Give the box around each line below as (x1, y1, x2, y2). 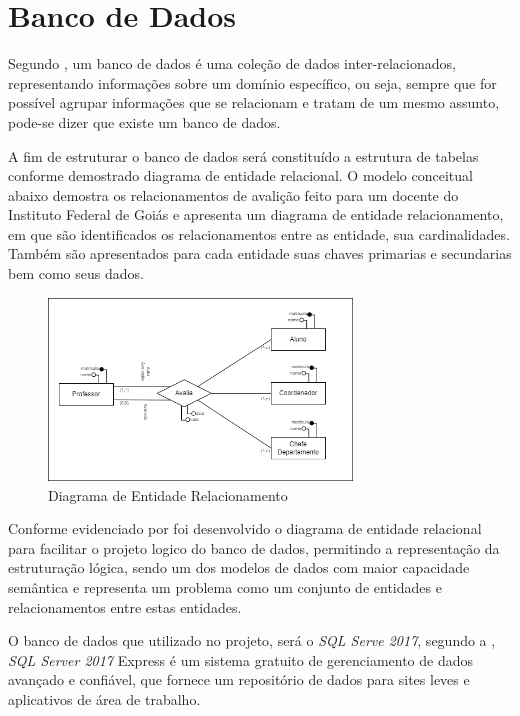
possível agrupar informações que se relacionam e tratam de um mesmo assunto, (8, 92, 500, 113)
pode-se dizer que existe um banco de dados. (8, 111, 281, 132)
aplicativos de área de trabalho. (8, 688, 201, 709)
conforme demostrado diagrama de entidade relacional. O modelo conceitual (8, 165, 473, 186)
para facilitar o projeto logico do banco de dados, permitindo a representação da (8, 537, 500, 558)
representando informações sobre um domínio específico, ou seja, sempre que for (8, 72, 497, 93)
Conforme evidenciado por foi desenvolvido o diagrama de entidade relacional (8, 518, 482, 539)
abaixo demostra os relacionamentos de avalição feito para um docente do (8, 184, 459, 205)
